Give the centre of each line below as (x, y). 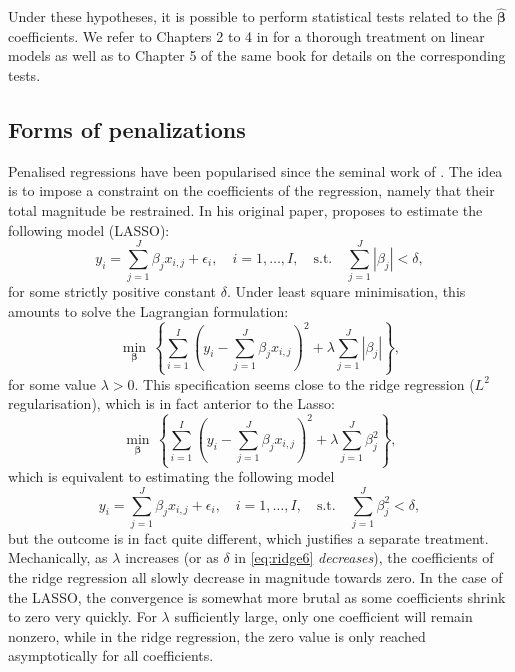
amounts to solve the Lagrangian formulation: (148, 310)
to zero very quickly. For (82, 616)
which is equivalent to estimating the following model (171, 476)
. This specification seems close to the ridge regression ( (304, 383)
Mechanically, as (58, 557)
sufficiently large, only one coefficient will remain (323, 616)
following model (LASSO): (89, 229)
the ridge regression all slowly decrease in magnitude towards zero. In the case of (255, 577)
